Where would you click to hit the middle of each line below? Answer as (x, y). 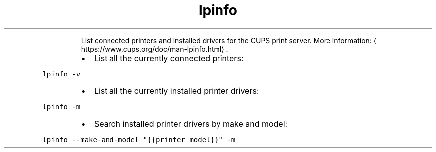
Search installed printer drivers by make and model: (191, 123)
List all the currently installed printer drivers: (176, 91)
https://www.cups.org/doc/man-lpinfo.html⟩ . (155, 49)
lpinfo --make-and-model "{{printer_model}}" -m (139, 139)
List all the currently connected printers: (169, 58)
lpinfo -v (61, 74)
